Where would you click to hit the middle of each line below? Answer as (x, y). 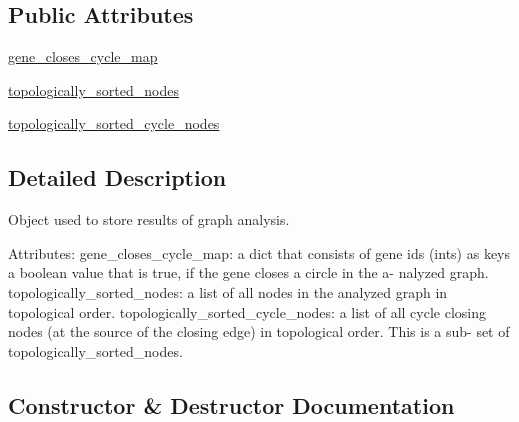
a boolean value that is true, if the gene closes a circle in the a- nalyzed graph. (248, 272)
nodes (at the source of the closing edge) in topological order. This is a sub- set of (259, 331)
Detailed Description (117, 177)
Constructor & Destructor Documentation (231, 404)
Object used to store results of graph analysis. (149, 219)
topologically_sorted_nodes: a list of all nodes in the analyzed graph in (228, 291)
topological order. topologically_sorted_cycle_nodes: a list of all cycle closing (247, 311)
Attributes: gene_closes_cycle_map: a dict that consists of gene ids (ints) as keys (259, 252)
